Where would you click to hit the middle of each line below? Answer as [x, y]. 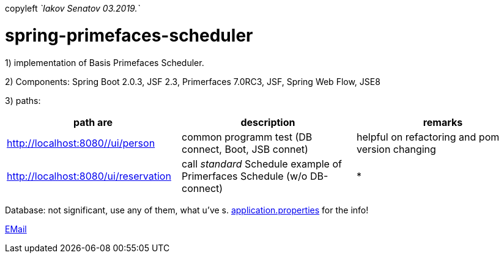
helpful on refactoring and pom [428, 137]
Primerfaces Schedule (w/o [244, 176]
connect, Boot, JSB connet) [245, 149]
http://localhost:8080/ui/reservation [89, 176]
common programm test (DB [247, 137]
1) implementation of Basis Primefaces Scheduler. [105, 62]
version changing [396, 149]
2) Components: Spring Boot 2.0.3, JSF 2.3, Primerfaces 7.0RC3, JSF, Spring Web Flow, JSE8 [193, 81]
